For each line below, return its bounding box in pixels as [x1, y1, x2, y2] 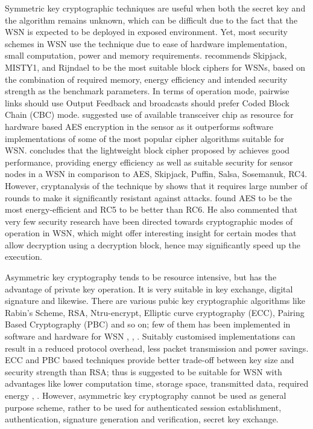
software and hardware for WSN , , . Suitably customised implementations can [5, 330, 296, 343]
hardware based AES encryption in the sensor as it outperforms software [5, 120, 274, 132]
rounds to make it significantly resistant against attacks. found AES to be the [5, 191, 292, 204]
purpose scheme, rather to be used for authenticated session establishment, [5, 401, 282, 413]
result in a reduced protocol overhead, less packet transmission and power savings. [5, 341, 309, 354]
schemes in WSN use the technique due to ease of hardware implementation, [5, 37, 287, 50]
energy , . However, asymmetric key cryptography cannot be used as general [5, 389, 286, 401]
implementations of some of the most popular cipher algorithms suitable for [5, 132, 284, 144]
